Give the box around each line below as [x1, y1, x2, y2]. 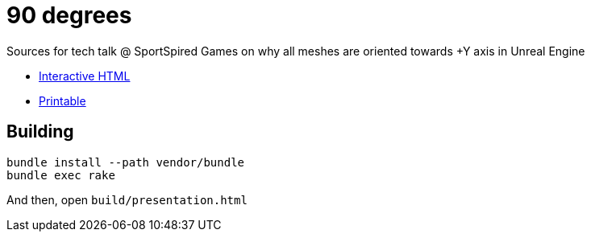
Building [6, 121, 74, 142]
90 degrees [6, 2, 132, 29]
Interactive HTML [39, 68, 131, 83]
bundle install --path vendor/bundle [6, 155, 245, 169]
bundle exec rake [6, 168, 115, 182]
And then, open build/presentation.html [6, 192, 248, 207]
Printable [39, 93, 86, 108]
